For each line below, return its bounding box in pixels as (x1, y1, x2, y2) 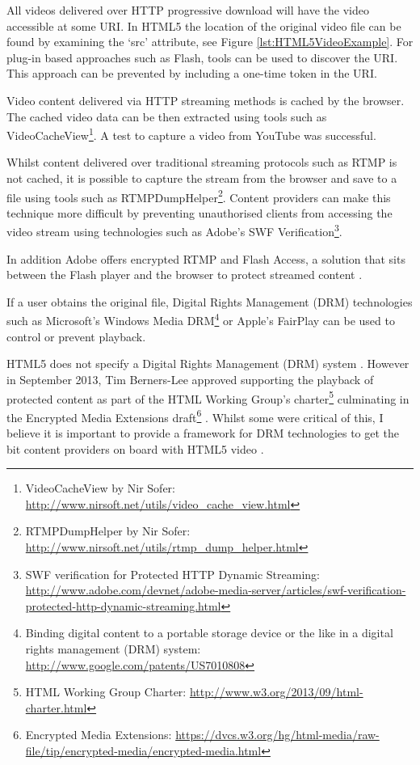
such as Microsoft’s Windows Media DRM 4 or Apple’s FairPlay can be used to (6, 310, 395, 329)
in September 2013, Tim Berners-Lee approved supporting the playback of (6, 370, 374, 387)
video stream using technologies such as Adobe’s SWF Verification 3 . (6, 221, 342, 240)
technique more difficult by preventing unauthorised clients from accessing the (6, 204, 393, 221)
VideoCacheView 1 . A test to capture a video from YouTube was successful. (6, 125, 376, 143)
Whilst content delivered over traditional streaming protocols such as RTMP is (6, 154, 397, 171)
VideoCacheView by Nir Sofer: (25, 480, 175, 497)
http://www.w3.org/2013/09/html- (189, 683, 363, 700)
